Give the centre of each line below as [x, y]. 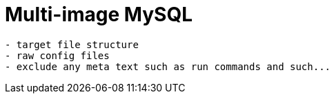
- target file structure [72, 44]
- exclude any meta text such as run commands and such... [168, 66]
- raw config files [57, 55]
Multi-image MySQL [99, 14]
